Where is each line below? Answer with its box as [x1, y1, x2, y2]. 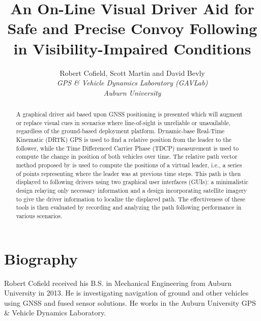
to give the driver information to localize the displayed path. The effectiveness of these [16, 194, 245, 203]
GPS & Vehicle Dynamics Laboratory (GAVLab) [56, 77, 208, 88]
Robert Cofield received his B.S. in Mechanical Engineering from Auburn [4, 277, 231, 288]
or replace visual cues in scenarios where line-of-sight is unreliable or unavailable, [16, 118, 230, 127]
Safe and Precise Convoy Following [7, 18, 257, 39]
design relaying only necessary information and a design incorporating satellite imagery [16, 186, 247, 194]
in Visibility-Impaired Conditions [13, 38, 251, 59]
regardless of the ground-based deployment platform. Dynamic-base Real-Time [16, 127, 225, 135]
